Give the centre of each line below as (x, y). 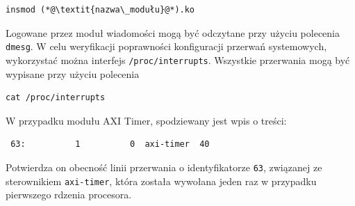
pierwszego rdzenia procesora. (69, 195)
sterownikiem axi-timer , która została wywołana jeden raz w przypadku (161, 181)
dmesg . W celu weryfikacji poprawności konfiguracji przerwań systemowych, (166, 46)
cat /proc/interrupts (56, 98)
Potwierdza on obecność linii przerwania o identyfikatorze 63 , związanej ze (164, 167)
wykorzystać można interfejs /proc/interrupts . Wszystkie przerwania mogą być (178, 60)
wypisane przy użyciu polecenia (73, 73)
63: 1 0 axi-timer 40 (110, 144)
